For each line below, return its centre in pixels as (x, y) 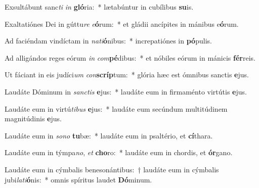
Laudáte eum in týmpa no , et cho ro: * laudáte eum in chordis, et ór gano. (119, 152)
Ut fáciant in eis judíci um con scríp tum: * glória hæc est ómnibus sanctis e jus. (127, 75)
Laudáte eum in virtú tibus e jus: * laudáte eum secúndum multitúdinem (116, 108)
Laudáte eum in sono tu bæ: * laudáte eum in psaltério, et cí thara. (109, 135)
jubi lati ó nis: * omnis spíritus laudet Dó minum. (78, 179)
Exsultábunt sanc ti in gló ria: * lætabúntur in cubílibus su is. (99, 7)
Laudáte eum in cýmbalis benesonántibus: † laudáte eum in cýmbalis (112, 169)
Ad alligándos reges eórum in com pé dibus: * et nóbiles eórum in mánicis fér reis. (130, 57)
